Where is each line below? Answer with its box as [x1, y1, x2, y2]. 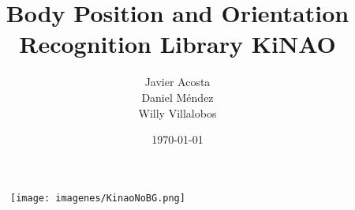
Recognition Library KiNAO [19, 28, 336, 60]
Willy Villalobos [138, 104, 217, 121]
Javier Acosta [144, 73, 211, 90]
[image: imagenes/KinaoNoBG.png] [10, 192, 185, 204]
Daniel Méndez [141, 88, 214, 105]
